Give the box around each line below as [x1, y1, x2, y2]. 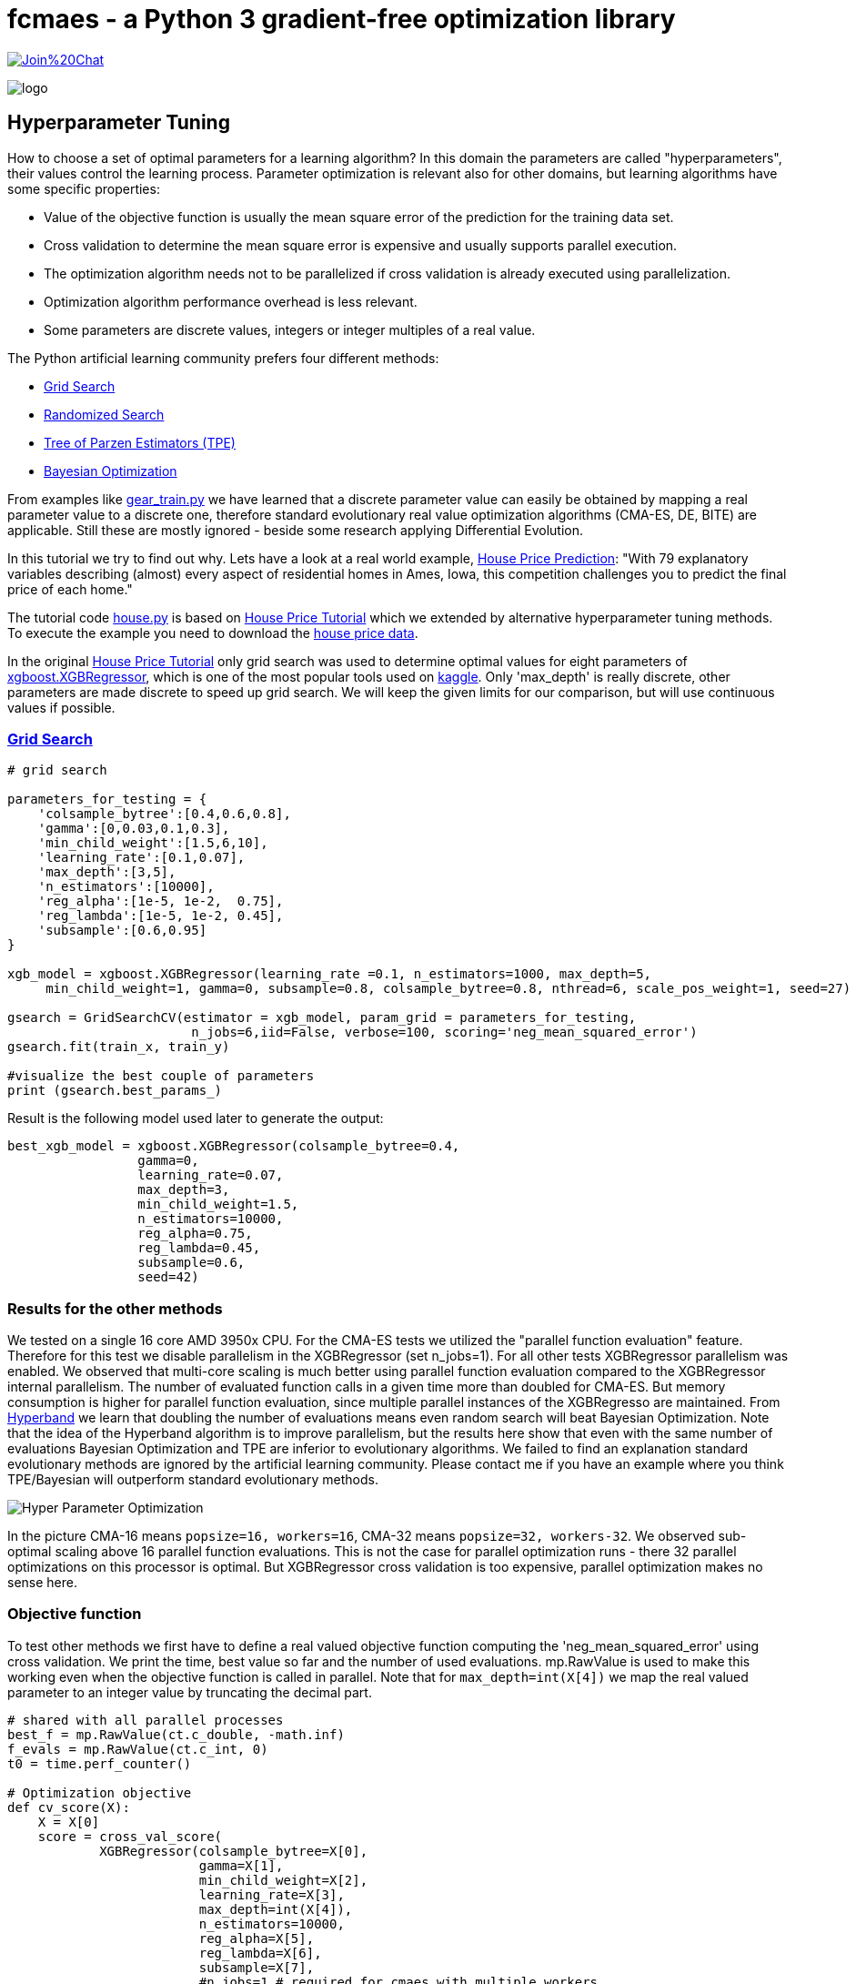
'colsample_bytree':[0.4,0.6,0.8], [37, 806, 291, 822]
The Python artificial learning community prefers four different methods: [7, 349, 439, 366]
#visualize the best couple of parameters [7, 1068, 315, 1084]
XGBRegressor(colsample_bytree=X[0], [99, 1843, 368, 1858]
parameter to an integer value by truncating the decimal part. [7, 1684, 372, 1700]
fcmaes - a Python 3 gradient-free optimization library [7, 4, 676, 35]
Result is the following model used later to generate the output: [7, 1110, 384, 1127]
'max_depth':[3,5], [37, 865, 176, 880]
